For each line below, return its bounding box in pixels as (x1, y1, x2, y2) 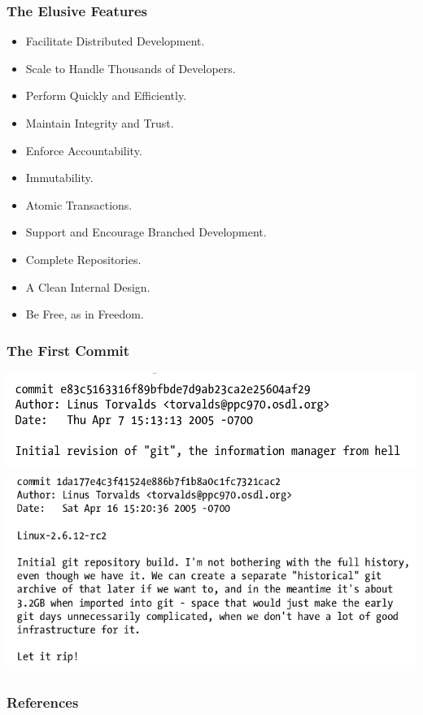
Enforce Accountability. (25, 141, 142, 158)
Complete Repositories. (25, 250, 142, 267)
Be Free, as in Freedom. (25, 305, 144, 323)
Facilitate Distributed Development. (25, 32, 205, 50)
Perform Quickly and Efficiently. (25, 87, 187, 104)
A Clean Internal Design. (25, 278, 150, 295)
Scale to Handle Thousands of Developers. (25, 59, 236, 76)
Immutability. (25, 169, 94, 186)
